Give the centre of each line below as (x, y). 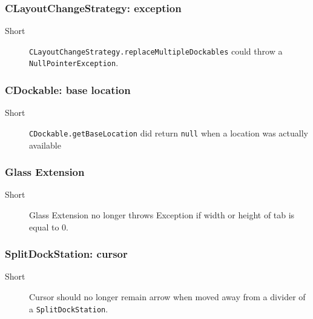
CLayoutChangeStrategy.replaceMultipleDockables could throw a (156, 51)
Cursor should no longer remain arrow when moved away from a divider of (167, 297)
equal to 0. (49, 227)
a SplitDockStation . (69, 308)
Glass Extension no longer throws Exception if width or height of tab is (162, 215)
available (45, 145)
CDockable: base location (68, 90)
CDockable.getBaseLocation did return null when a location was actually (169, 133)
